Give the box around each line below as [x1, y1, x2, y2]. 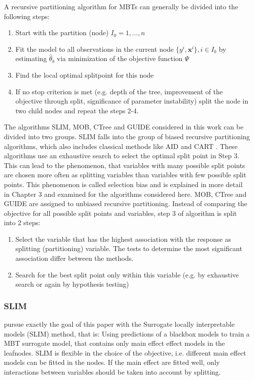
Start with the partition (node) [15, 27, 109, 38]
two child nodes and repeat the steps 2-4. [15, 105, 139, 115]
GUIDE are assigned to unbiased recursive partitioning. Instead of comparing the [4, 198, 248, 209]
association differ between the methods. [15, 253, 134, 263]
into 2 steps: [4, 217, 41, 228]
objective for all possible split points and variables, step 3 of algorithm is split [4, 208, 237, 218]
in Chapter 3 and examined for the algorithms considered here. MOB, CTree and [4, 189, 247, 199]
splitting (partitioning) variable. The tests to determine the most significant [15, 243, 242, 253]
